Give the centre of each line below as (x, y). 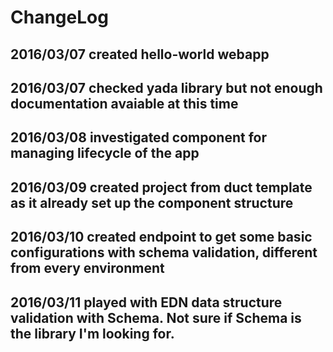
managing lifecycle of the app (105, 153)
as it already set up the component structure (152, 202)
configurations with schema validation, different (164, 252)
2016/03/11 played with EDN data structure (146, 302)
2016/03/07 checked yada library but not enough (166, 87)
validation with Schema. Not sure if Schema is (156, 317)
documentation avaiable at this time (124, 103)
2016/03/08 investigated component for (139, 137)
